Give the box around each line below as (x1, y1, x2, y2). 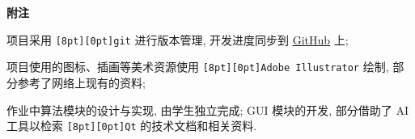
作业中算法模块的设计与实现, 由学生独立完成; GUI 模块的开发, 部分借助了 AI (6, 101, 409, 118)
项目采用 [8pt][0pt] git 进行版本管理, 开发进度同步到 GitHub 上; (6, 31, 349, 48)
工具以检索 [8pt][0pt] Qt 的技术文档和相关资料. (6, 117, 257, 134)
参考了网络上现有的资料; (17, 74, 146, 91)
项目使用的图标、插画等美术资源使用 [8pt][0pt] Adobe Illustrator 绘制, (6, 58, 389, 75)
